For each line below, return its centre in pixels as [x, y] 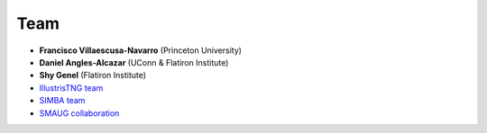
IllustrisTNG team [71, 88]
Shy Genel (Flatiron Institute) [93, 75]
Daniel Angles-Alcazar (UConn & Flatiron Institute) [134, 62]
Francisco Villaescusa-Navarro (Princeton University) [141, 50]
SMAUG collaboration [79, 113]
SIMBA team [62, 101]
